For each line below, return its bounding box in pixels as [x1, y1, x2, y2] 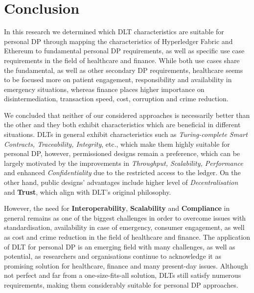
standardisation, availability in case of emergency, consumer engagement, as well [4, 222, 245, 232]
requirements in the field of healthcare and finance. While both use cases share [4, 55, 240, 65]
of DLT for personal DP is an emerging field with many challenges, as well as [4, 241, 235, 251]
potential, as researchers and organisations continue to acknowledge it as [4, 251, 221, 261]
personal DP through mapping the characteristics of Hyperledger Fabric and [4, 36, 233, 46]
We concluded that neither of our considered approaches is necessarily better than [4, 110, 250, 120]
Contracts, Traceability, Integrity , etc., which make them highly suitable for [4, 138, 230, 149]
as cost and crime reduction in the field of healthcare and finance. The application [4, 232, 251, 242]
